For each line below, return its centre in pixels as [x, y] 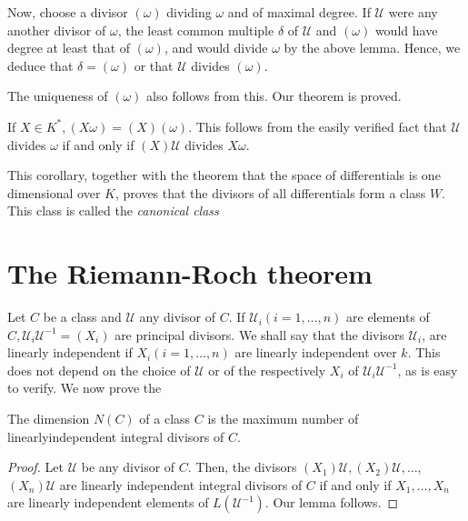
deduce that [40, 65]
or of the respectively [267, 370]
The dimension [49, 419]
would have [406, 30]
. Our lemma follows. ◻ [332, 502]
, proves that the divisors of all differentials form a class [270, 192]
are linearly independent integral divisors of [181, 484]
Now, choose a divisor [68, 12]
